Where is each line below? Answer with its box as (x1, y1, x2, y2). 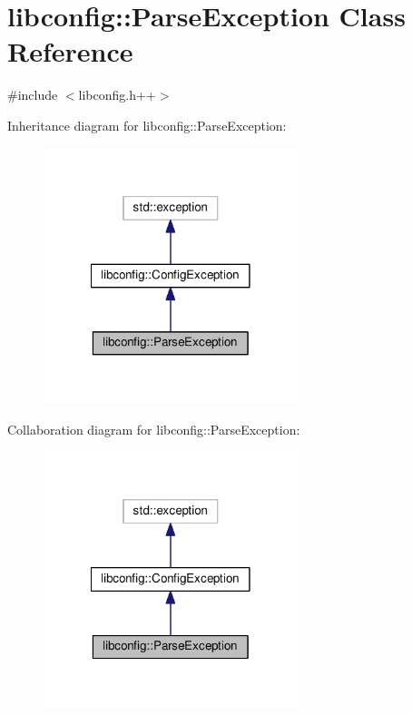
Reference (7, 33, 133, 70)
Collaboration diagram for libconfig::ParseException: (7, 419, 300, 438)
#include (7, 85, 58, 104)
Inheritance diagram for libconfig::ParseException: (7, 115, 287, 134)
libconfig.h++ (78, 85, 156, 104)
